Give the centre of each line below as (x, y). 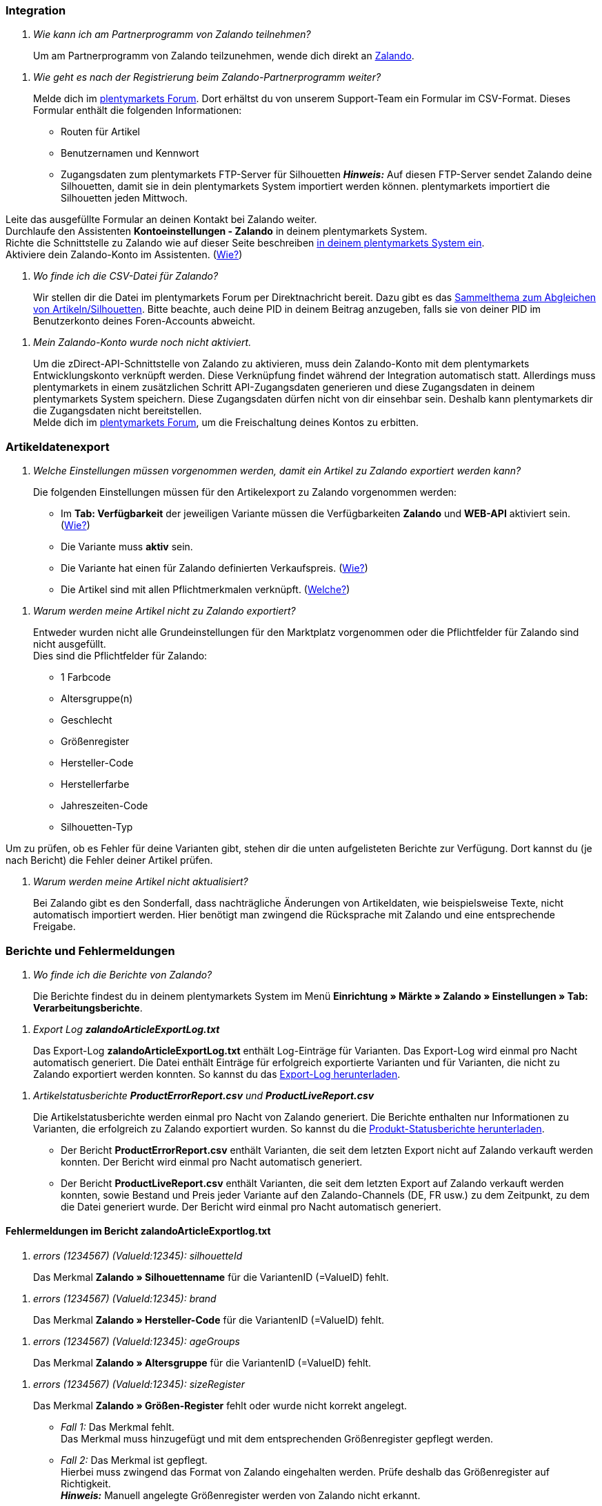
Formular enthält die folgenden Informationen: (138, 110)
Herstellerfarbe (95, 784)
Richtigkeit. (86, 1484)
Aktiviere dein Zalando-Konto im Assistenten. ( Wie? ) (124, 255)
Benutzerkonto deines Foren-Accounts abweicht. (144, 321)
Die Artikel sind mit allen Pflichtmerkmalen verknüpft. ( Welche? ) (205, 590)
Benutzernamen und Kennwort (130, 153)
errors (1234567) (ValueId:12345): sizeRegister (139, 1384)
